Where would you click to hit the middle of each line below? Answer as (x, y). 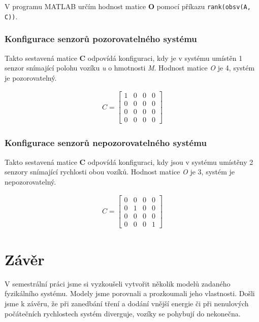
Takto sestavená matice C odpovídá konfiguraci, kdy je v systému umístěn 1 (124, 58)
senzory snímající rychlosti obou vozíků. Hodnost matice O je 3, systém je (120, 172)
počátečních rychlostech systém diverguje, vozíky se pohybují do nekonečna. (123, 313)
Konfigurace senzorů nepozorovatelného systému (106, 143)
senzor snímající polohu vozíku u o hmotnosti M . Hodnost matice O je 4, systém (130, 68)
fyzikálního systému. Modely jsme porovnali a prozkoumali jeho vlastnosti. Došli (130, 293)
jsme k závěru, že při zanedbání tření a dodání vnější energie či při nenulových (127, 303)
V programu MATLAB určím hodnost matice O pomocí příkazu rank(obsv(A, (128, 6)
